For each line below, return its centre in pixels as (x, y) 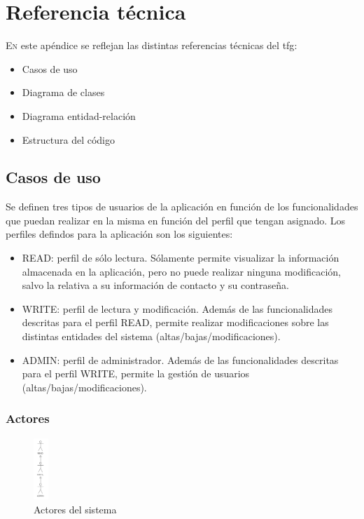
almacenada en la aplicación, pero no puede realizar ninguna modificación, (181, 271)
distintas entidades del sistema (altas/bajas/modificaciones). (151, 336)
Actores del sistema (75, 510)
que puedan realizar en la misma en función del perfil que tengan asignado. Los (176, 220)
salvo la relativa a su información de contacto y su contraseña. (155, 285)
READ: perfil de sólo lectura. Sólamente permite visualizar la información (181, 258)
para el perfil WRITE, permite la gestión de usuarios (136, 373)
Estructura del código (68, 139)
